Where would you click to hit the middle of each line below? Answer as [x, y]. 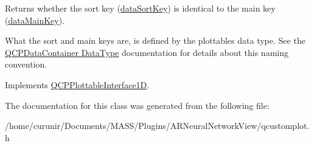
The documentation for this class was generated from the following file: [137, 105]
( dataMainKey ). [35, 20]
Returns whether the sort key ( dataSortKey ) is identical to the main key [140, 8]
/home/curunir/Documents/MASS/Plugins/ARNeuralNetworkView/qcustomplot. [157, 126]
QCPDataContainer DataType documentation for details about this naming [147, 52]
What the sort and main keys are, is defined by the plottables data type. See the [155, 40]
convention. [26, 64]
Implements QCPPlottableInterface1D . [77, 84]
